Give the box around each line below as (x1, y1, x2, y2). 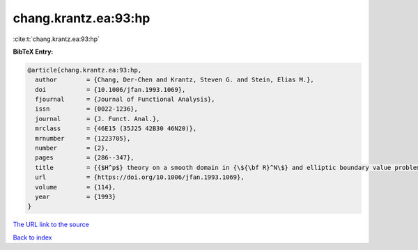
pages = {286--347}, (35, 154, 135, 162)
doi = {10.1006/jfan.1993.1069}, (35, 86, 186, 93)
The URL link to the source (13, 220, 90, 229)
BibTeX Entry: (13, 47, 54, 56)
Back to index (13, 233, 52, 242)
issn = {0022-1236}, (35, 105, 139, 113)
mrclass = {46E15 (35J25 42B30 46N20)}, (35, 125, 197, 132)
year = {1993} (35, 193, 116, 201)
